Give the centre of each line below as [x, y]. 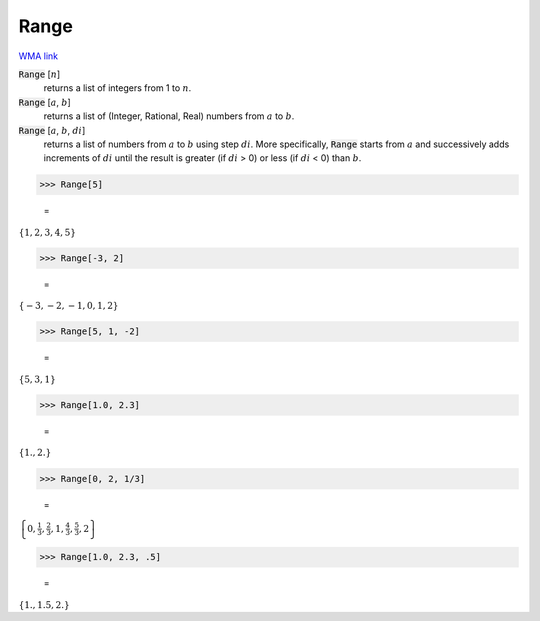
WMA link [38, 56]
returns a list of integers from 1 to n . [117, 88]
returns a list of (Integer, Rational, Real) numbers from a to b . [169, 116]
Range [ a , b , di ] [52, 130]
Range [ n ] [39, 74]
